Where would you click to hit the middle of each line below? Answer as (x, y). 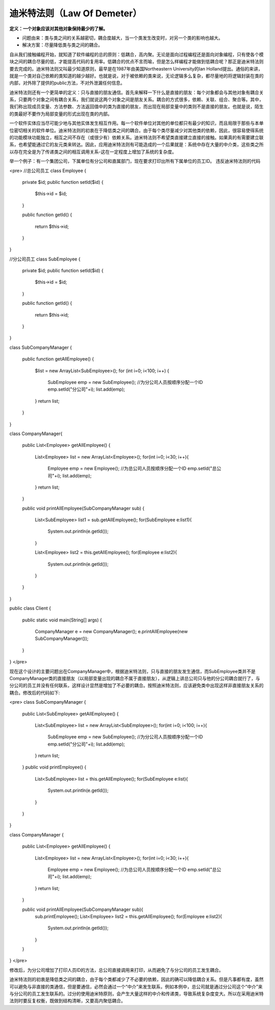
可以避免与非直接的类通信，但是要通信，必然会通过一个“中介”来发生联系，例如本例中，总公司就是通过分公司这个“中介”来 (136, 987)
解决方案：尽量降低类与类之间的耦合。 (62, 45)
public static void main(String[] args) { (62, 620)
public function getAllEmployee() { (58, 359)
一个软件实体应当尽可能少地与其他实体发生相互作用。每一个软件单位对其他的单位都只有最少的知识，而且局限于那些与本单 (136, 123)
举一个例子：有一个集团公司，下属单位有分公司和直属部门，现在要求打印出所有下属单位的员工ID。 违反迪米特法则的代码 (135, 161)
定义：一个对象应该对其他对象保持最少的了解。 (59, 29)
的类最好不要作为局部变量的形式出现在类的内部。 (61, 114)
